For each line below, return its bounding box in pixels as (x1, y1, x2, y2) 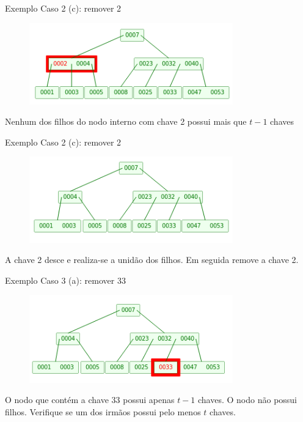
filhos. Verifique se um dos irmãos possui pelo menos (5, 405, 201, 418)
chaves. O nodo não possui (198, 393, 298, 406)
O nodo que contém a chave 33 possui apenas (5, 393, 175, 406)
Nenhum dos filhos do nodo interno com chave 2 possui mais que (5, 115, 247, 128)
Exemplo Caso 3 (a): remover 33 (5, 273, 126, 286)
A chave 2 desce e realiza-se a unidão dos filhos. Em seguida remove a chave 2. (5, 253, 299, 266)
